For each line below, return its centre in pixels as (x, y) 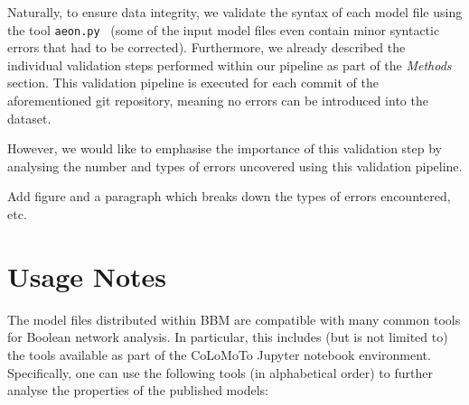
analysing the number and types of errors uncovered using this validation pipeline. (235, 166)
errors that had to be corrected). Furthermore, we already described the (206, 47)
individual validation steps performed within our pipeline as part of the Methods (230, 64)
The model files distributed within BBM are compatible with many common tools (234, 319)
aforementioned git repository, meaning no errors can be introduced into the (218, 101)
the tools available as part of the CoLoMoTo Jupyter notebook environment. (219, 354)
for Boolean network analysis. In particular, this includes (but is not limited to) (228, 337)
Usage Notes (87, 276)
